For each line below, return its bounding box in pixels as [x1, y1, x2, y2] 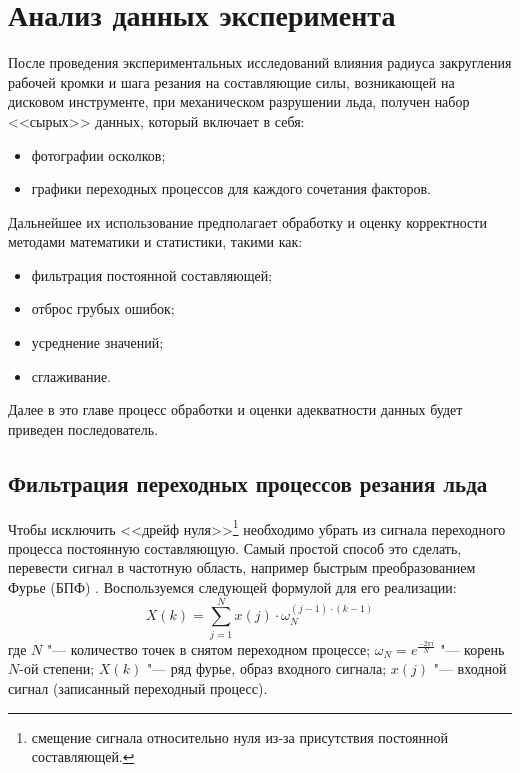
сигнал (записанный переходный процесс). [8, 677, 268, 698]
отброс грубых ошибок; [31, 298, 175, 319]
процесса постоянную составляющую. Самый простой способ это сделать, [8, 537, 462, 558]
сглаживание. [31, 365, 112, 386]
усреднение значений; [31, 332, 164, 353]
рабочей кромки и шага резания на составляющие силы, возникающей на [8, 71, 455, 92]
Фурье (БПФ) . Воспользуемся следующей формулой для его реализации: [8, 577, 457, 598]
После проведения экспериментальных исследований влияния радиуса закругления [8, 52, 512, 73]
